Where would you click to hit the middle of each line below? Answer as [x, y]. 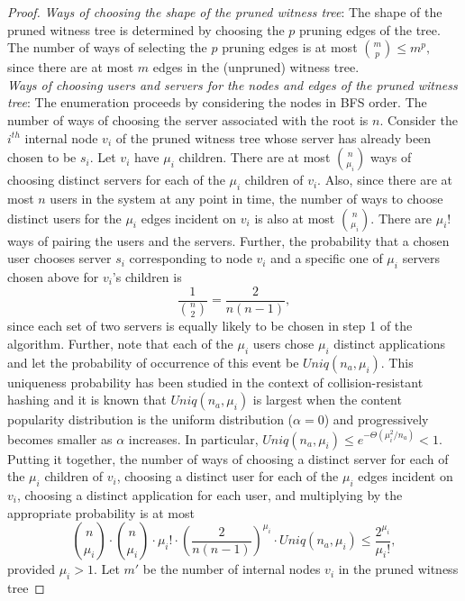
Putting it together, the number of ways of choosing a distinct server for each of [228, 458]
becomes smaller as [60, 438]
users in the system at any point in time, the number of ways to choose [246, 198]
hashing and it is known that [87, 400]
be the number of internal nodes [232, 569]
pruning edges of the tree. [370, 29]
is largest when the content [327, 400]
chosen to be [42, 157]
